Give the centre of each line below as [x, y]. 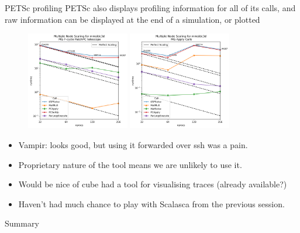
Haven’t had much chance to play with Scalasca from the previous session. [151, 203]
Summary [22, 223]
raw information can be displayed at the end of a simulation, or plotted [132, 19]
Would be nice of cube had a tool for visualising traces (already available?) [153, 184]
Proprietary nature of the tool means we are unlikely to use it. [130, 164]
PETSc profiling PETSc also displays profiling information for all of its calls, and [150, 8]
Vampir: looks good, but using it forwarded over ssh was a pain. [133, 145]
